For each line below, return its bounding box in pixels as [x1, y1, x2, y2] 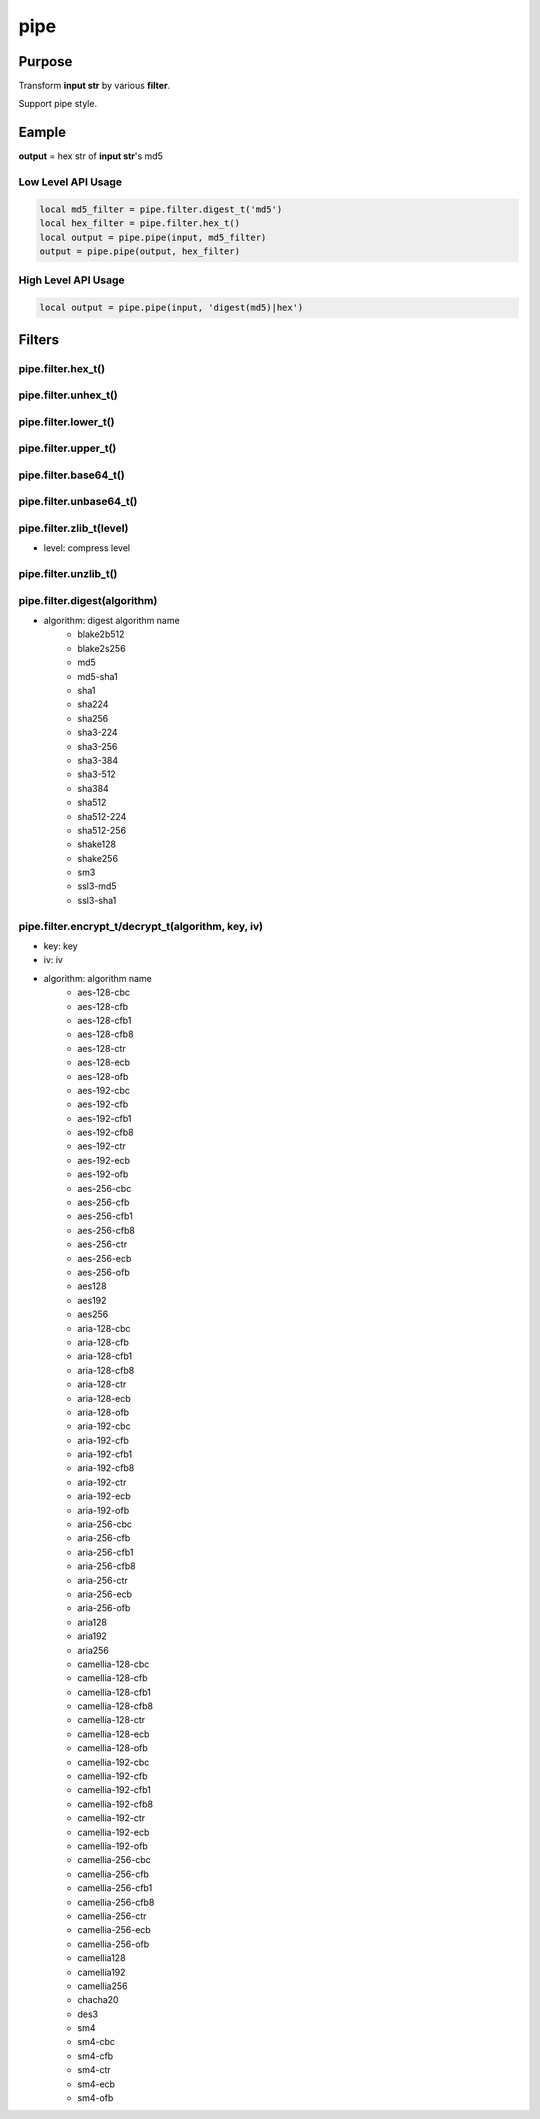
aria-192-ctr [77, 1476, 127, 1488]
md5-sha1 [77, 670, 119, 682]
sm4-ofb [77, 2092, 114, 2104]
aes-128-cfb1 [77, 1014, 132, 1026]
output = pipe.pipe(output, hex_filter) [39, 246, 240, 257]
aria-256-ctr [77, 1574, 129, 1586]
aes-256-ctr [77, 1238, 128, 1250]
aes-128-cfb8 [77, 1028, 134, 1040]
